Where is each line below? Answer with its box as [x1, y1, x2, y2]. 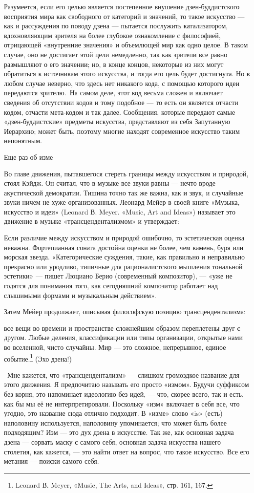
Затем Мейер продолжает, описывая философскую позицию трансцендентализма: [4, 306, 246, 317]
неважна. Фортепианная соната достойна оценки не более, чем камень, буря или [4, 242, 244, 252]
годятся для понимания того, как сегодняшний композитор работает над [4, 280, 218, 291]
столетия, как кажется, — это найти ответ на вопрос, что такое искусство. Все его [4, 446, 250, 456]
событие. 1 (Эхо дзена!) [4, 352, 72, 364]
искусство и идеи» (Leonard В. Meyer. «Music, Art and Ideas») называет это [4, 206, 235, 216]
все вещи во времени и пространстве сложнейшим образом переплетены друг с [4, 322, 240, 333]
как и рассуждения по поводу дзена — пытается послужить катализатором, [4, 21, 228, 31]
